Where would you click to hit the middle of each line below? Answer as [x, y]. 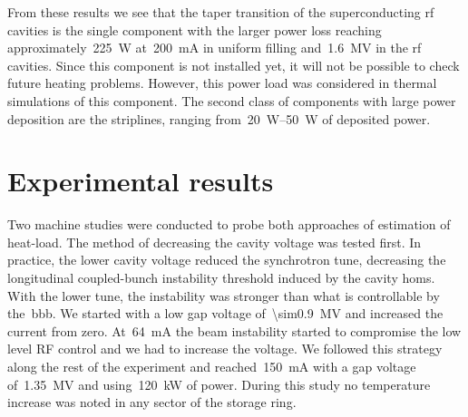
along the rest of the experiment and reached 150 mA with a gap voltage [212, 367]
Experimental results [141, 181]
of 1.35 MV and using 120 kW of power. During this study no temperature [219, 384]
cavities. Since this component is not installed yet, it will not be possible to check [234, 65]
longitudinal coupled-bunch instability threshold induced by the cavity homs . [221, 278]
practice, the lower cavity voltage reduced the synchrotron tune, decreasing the [227, 260]
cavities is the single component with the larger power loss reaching [195, 29]
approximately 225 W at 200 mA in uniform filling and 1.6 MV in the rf [214, 48]
